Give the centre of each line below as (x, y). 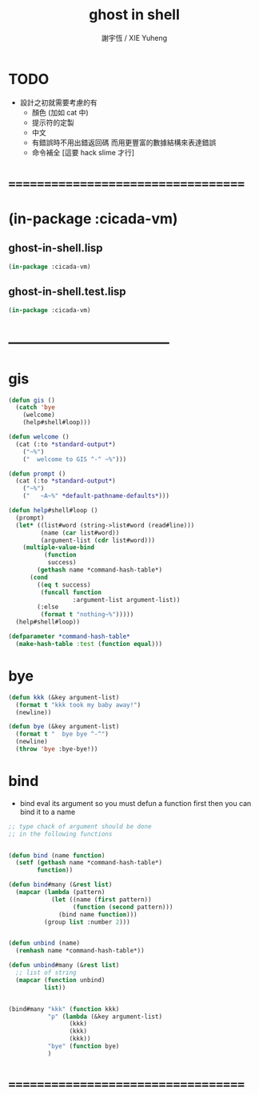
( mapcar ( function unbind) (60, 980)
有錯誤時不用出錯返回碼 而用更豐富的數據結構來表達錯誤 (124, 142)
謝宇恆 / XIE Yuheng (134, 38)
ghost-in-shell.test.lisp (67, 292)
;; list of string (46, 973)
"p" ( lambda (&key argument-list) (105, 1017)
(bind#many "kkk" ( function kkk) (64, 1009)
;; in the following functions (60, 834)
